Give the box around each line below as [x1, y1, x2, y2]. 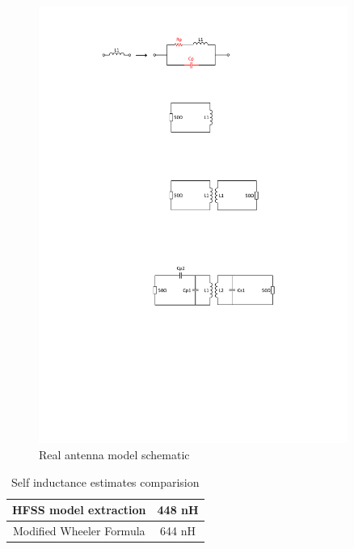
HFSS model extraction [12, 501, 146, 518]
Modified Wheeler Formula [12, 522, 145, 539]
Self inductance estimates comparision [11, 473, 200, 490]
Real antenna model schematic [39, 446, 190, 463]
